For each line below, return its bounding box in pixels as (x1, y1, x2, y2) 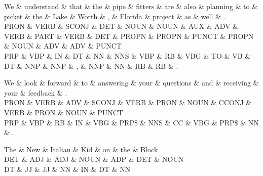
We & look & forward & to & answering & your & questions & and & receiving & (4, 77, 259, 88)
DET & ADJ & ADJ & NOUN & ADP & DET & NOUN (4, 154, 184, 164)
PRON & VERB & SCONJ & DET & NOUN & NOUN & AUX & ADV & (4, 21, 239, 31)
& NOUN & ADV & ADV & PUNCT (4, 40, 122, 51)
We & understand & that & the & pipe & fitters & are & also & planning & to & (4, 1, 258, 11)
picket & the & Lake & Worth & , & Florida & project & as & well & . (4, 11, 226, 21)
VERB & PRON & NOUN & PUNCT (4, 107, 123, 117)
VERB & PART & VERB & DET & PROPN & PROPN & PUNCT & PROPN (4, 30, 254, 41)
